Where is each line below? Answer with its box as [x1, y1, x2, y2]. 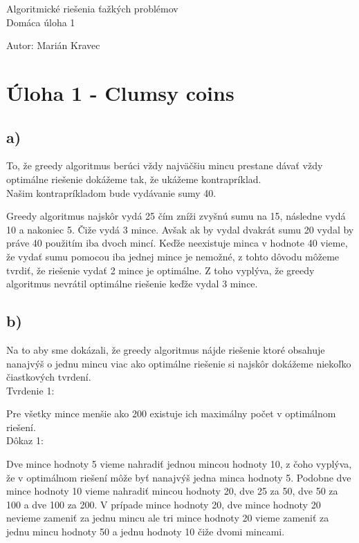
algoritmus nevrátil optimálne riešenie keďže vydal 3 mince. [6, 276, 258, 291]
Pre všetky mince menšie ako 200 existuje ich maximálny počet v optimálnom [6, 406, 336, 421]
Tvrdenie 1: [6, 383, 55, 397]
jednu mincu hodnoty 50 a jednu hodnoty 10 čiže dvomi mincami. [6, 524, 285, 539]
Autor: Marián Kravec [6, 38, 100, 53]
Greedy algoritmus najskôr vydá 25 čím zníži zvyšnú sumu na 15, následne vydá [6, 209, 346, 223]
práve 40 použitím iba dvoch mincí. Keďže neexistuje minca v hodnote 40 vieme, [6, 236, 348, 250]
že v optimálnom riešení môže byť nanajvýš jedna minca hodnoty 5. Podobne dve [6, 470, 351, 484]
